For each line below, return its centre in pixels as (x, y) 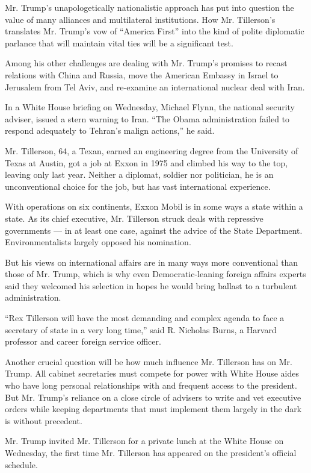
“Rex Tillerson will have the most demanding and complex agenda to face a (145, 318)
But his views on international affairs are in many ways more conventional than (152, 262)
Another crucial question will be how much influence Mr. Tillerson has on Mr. (149, 361)
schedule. (21, 464)
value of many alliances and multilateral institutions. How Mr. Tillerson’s (140, 19)
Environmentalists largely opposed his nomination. (98, 242)
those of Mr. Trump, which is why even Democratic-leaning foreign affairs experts (155, 274)
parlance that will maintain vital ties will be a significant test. (119, 42)
